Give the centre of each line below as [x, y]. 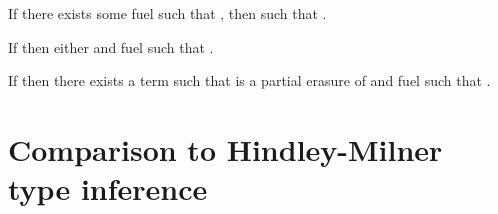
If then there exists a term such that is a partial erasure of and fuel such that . [249, 80]
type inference [108, 188]
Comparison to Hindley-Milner [225, 148]
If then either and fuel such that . [111, 46]
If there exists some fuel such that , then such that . [167, 13]
